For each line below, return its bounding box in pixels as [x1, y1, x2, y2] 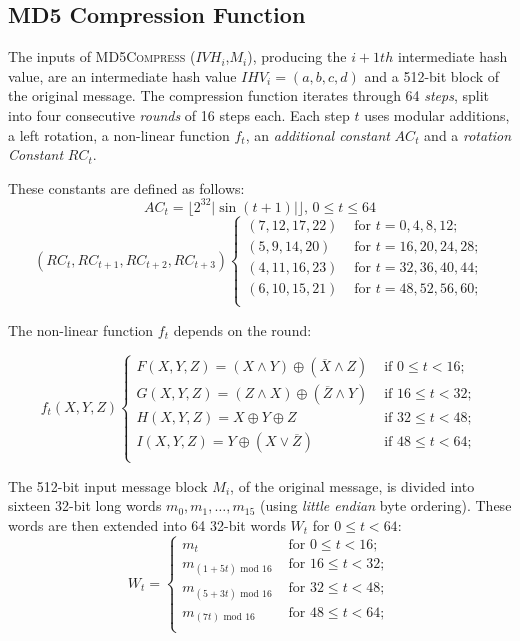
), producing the [247, 46, 347, 67]
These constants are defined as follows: [8, 177, 245, 198]
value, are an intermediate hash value [8, 65, 237, 86]
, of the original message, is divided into [230, 475, 475, 496]
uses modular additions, [364, 104, 510, 125]
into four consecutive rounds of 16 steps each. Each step [8, 104, 350, 125]
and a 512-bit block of [364, 65, 500, 86]
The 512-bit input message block [8, 475, 208, 496]
